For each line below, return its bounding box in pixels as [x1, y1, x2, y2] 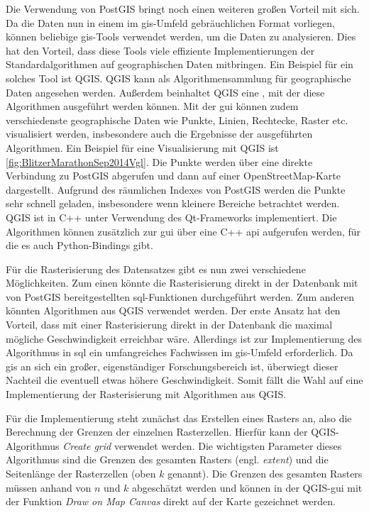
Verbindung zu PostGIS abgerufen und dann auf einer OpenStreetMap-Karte [6, 168, 341, 183]
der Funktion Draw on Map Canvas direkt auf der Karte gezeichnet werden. [6, 494, 336, 509]
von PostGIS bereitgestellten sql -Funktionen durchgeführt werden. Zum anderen [6, 289, 354, 304]
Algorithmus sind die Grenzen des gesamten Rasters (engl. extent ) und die [6, 452, 329, 467]
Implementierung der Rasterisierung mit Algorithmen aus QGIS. [6, 387, 287, 402]
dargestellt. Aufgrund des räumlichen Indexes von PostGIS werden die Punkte [6, 182, 346, 197]
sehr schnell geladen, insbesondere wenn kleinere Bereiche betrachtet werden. [6, 196, 340, 211]
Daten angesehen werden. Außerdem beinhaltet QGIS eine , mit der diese [6, 84, 325, 99]
